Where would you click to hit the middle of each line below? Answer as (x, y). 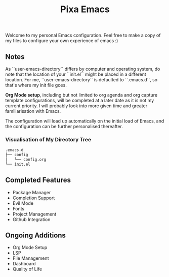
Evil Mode (23, 203)
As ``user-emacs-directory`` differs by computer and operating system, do (83, 69)
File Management (31, 258)
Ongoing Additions (35, 235)
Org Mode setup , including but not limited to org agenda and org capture (81, 95)
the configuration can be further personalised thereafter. (64, 126)
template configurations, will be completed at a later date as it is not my (80, 100)
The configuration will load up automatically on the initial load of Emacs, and (85, 121)
